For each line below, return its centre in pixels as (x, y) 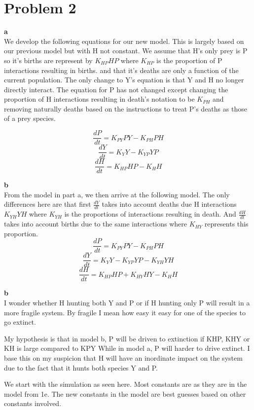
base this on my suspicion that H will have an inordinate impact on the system (123, 358)
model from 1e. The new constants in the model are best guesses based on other (125, 393)
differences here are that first (48, 204)
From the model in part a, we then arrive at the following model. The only (117, 194)
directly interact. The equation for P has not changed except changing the (116, 89)
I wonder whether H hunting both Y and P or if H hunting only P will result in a (127, 303)
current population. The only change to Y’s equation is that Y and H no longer (124, 80)
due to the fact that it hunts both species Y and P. (81, 367)
